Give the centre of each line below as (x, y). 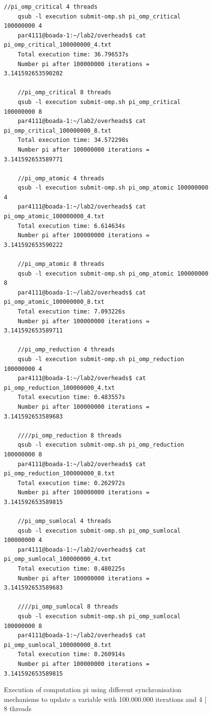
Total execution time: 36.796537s (73, 54)
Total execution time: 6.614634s (71, 226)
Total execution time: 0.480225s (71, 569)
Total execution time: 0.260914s (71, 654)
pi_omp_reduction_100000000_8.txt (60, 474)
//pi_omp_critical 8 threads (64, 93)
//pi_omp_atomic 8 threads (61, 264)
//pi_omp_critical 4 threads (51, 7)
